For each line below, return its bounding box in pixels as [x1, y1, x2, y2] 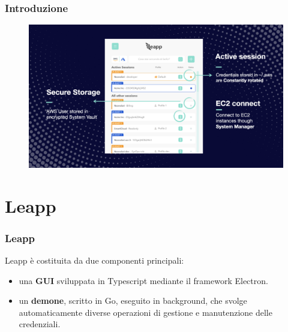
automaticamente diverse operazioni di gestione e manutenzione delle [19, 306, 272, 318]
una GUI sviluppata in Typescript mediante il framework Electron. [19, 274, 268, 286]
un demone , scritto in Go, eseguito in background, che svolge [19, 294, 247, 307]
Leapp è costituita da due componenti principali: [5, 253, 184, 266]
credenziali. [19, 318, 61, 330]
